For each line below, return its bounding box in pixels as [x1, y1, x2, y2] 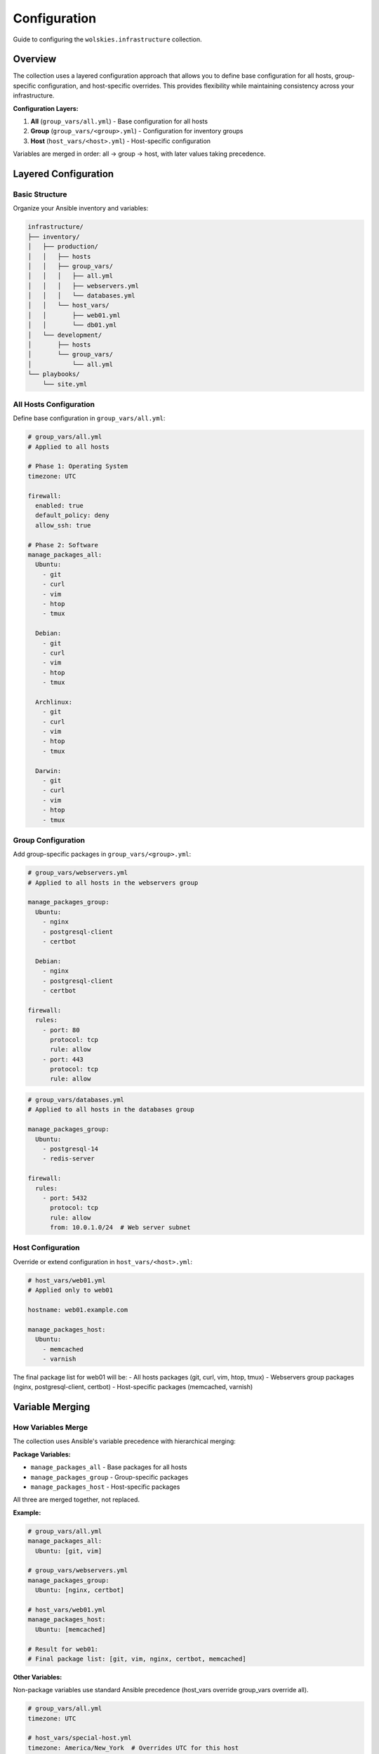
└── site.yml [42, 380, 88, 388]
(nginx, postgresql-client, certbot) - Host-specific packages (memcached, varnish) [13, 1383, 253, 1391]
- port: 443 [42, 1055, 84, 1063]
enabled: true [35, 502, 84, 510]
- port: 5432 [42, 1193, 88, 1202]
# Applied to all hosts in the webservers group [27, 878, 199, 887]
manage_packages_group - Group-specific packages [30, 1473, 189, 1481]
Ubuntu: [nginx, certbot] [35, 1586, 124, 1594]
